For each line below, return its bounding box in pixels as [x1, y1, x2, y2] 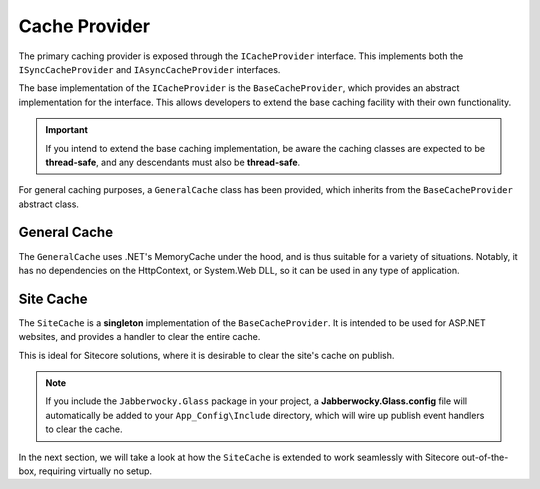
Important [45, 124, 89, 136]
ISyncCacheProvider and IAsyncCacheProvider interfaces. [18, 63, 281, 75]
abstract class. [18, 198, 80, 210]
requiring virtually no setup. [38, 465, 153, 477]
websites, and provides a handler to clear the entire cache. [18, 331, 261, 343]
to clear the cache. [45, 423, 123, 435]
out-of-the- [461, 451, 509, 463]
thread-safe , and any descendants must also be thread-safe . [45, 156, 301, 168]
